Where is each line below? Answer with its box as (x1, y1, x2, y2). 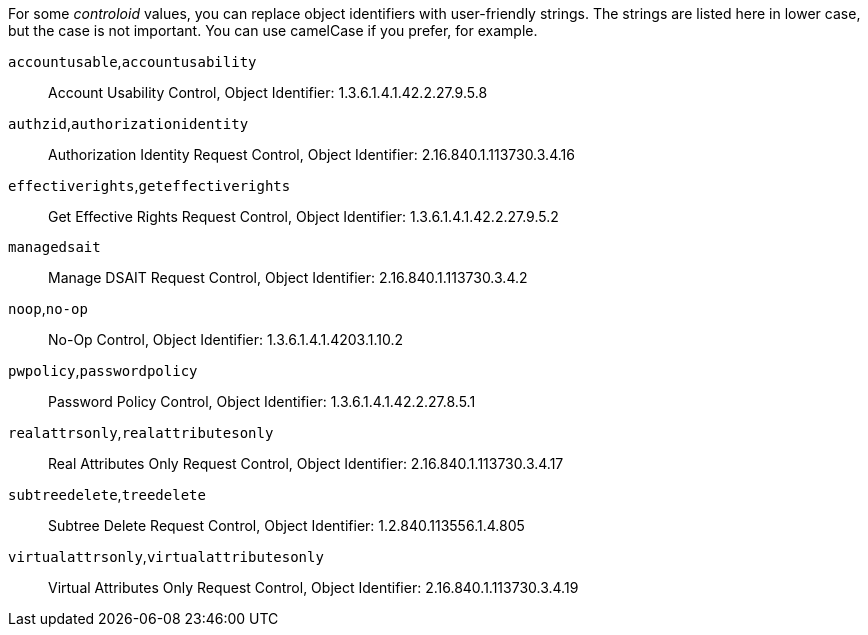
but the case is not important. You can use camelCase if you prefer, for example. (8, 22, 538, 39)
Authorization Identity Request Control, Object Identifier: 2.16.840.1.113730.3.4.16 (48, 146, 575, 163)
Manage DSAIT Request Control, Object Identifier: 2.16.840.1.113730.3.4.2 (48, 269, 528, 286)
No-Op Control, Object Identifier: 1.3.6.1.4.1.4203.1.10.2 (48, 331, 403, 348)
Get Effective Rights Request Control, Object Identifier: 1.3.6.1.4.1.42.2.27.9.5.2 (48, 208, 559, 225)
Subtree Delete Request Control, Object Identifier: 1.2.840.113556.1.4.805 (48, 517, 525, 534)
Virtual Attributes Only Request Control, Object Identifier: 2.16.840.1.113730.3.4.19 (48, 579, 579, 596)
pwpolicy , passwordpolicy (8, 362, 198, 379)
